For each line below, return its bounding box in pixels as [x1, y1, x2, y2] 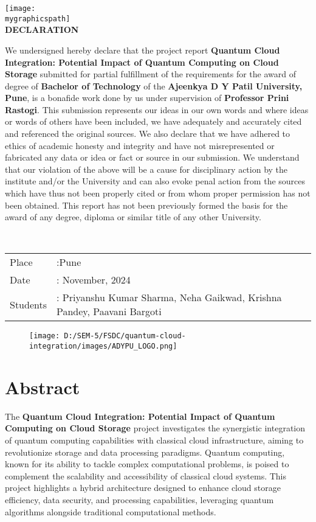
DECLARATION [5, 23, 79, 36]
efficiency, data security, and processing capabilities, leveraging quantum [5, 493, 274, 506]
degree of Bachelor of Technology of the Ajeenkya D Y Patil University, [5, 79, 303, 92]
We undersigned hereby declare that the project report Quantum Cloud [5, 43, 280, 56]
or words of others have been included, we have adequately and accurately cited [5, 115, 302, 128]
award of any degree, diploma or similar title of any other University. [5, 211, 261, 223]
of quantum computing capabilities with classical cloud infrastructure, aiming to [5, 434, 304, 447]
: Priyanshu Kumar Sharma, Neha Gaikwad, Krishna [57, 290, 282, 305]
